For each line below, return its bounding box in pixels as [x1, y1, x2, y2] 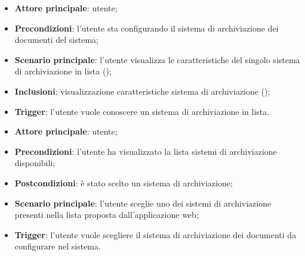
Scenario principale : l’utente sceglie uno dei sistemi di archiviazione [14, 196, 272, 209]
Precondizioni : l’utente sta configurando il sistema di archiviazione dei [14, 21, 279, 34]
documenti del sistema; [14, 33, 98, 46]
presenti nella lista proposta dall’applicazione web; [14, 208, 199, 221]
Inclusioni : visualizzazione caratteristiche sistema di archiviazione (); [14, 85, 270, 97]
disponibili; [14, 157, 56, 169]
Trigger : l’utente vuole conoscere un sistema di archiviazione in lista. [14, 105, 270, 117]
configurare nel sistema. [14, 240, 101, 252]
